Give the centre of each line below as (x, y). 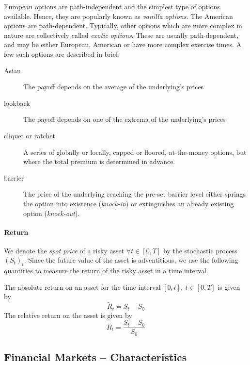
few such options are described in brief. (62, 54)
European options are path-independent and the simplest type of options (112, 6)
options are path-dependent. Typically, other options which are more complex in (123, 25)
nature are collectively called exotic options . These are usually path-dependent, (121, 35)
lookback (17, 103)
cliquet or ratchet (30, 135)
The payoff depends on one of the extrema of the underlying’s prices (125, 119)
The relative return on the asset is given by (68, 315)
